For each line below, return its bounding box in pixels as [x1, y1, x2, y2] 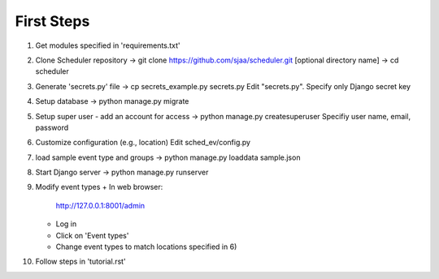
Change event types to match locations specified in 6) [55, 242, 237, 251]
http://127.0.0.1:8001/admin [55, 200, 146, 210]
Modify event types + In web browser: [35, 182, 163, 192]
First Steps [15, 12, 90, 30]
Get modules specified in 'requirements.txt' [35, 41, 180, 50]
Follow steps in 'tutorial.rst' [35, 256, 126, 267]
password [35, 122, 69, 132]
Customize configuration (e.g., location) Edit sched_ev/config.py [35, 138, 251, 148]
